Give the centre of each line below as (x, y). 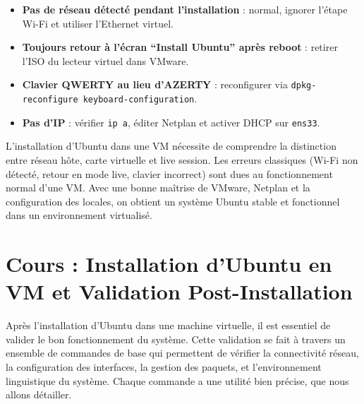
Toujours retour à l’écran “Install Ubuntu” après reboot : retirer (180, 47)
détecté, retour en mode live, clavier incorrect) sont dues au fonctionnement (169, 173)
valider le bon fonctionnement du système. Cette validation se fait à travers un (176, 339)
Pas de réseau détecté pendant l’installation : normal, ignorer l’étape (185, 9)
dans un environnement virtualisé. (79, 215)
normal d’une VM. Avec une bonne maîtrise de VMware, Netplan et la (158, 188)
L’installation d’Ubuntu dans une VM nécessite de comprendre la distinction (171, 146)
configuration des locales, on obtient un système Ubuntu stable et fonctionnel (173, 201)
